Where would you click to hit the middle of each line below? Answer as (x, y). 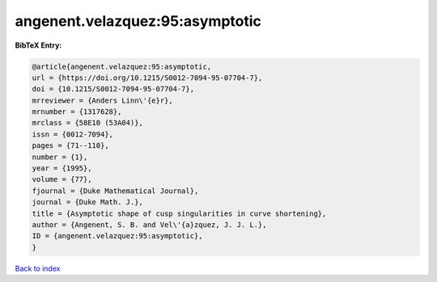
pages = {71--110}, (70, 146)
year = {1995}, (62, 168)
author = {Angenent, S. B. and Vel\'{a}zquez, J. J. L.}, (149, 225)
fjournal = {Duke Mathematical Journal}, (115, 191)
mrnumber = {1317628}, (77, 112)
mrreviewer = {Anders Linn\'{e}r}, (102, 100)
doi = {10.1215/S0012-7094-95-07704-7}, (113, 89)
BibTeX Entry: (38, 45)
